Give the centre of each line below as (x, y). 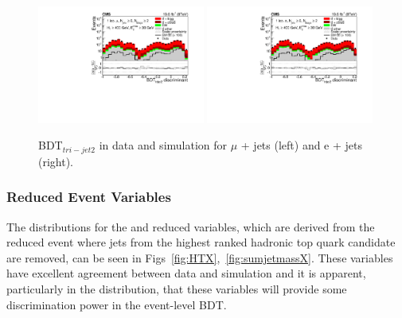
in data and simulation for (163, 145)
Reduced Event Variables (89, 197)
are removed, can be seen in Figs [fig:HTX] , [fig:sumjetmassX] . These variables (200, 257)
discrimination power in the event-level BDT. (117, 304)
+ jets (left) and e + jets (302, 145)
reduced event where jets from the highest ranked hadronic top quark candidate (201, 242)
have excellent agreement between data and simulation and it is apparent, (186, 273)
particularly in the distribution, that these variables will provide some (177, 289)
